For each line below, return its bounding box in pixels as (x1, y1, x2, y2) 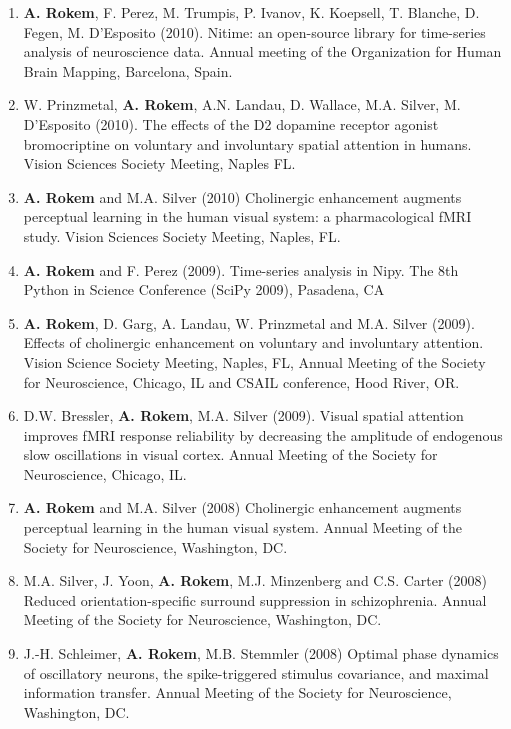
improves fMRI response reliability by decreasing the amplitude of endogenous (23, 424, 503, 445)
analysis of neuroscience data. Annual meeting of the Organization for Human (23, 41, 502, 62)
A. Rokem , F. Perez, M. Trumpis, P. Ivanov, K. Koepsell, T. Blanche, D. (23, 2, 480, 22)
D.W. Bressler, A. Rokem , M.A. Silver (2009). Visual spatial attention (23, 405, 464, 426)
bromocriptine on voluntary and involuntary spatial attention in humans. (23, 133, 472, 154)
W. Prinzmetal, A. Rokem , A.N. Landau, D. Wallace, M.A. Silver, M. (23, 94, 461, 115)
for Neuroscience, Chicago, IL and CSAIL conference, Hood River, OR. (23, 371, 460, 392)
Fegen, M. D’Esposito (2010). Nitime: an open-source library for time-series (23, 21, 486, 42)
